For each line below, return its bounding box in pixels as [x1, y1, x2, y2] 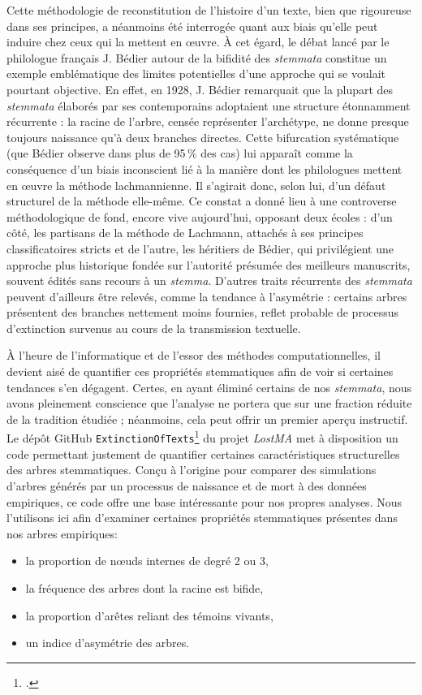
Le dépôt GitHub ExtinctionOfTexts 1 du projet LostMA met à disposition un [6, 427, 398, 447]
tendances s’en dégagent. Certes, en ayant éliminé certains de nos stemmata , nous [6, 378, 412, 395]
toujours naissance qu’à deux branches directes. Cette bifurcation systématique [6, 128, 399, 145]
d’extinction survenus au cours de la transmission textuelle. [6, 319, 301, 336]
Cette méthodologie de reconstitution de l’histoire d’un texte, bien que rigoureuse [6, 2, 411, 18]
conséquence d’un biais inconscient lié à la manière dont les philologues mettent [6, 160, 403, 177]
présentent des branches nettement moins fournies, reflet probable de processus [6, 304, 399, 321]
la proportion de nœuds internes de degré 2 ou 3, [25, 552, 269, 569]
